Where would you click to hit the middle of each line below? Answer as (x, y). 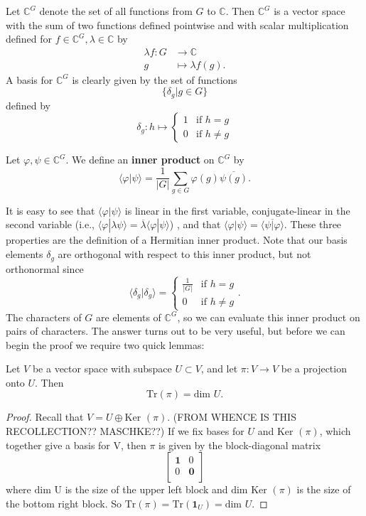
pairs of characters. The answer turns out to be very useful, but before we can (176, 331)
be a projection (314, 369)
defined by (28, 105)
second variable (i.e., (50, 224)
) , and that (195, 224)
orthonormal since (45, 268)
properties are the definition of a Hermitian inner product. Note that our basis (177, 240)
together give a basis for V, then (76, 445)
